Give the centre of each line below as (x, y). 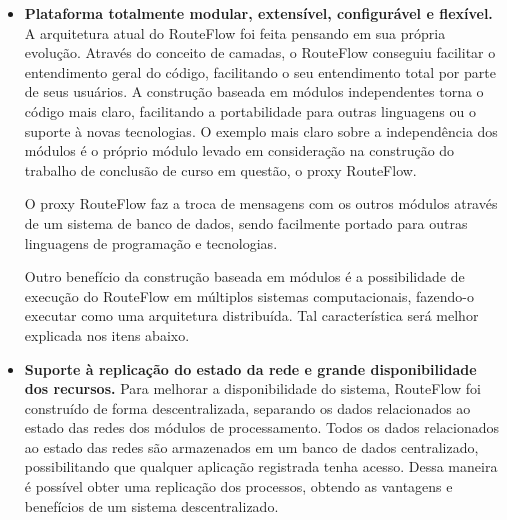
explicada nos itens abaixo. (107, 334)
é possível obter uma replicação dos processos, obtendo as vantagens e (238, 486)
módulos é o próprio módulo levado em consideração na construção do (239, 150)
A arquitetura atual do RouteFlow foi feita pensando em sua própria (235, 32)
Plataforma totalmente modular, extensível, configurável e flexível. (258, 13)
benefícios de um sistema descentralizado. (151, 505)
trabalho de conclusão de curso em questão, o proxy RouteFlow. (220, 169)
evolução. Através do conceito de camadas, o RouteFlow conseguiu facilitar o (260, 52)
